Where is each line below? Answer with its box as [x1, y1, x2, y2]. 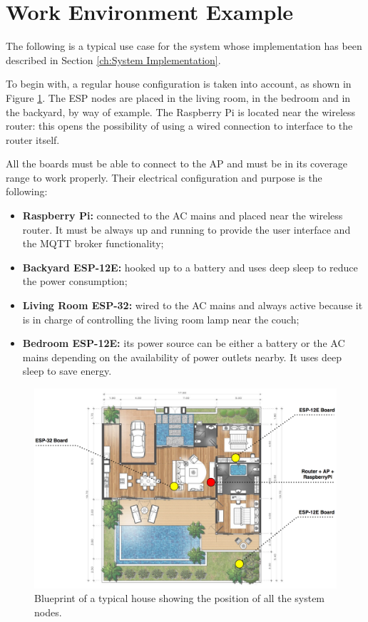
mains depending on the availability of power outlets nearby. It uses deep [22, 349, 342, 364]
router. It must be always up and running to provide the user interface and [22, 222, 351, 237]
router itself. [6, 132, 60, 147]
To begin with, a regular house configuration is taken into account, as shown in [6, 76, 352, 91]
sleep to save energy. [22, 363, 112, 378]
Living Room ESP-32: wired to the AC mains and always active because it [22, 298, 363, 313]
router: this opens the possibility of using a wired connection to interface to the [6, 118, 353, 133]
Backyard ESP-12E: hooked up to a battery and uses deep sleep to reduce [22, 259, 358, 274]
